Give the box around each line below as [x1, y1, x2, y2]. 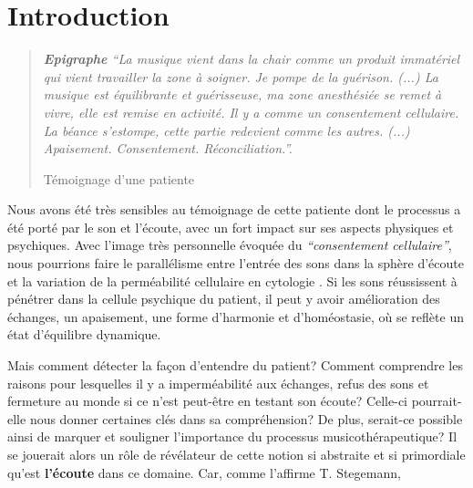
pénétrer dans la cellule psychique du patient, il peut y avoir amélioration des [7, 289, 440, 308]
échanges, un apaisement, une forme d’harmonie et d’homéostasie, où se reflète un [7, 306, 464, 326]
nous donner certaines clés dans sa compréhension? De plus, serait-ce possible [29, 409, 463, 428]
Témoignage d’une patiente [43, 169, 195, 188]
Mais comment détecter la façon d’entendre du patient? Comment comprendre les [7, 356, 463, 375]
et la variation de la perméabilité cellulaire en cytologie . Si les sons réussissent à [7, 271, 458, 290]
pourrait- [411, 391, 462, 410]
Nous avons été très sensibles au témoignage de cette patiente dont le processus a [7, 200, 461, 219]
